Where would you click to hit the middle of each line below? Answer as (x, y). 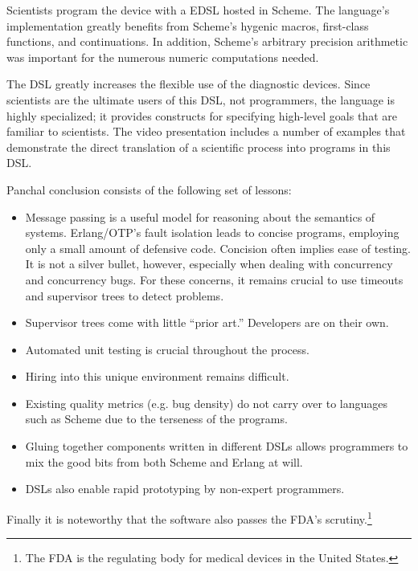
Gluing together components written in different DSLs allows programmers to (217, 446)
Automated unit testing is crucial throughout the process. (167, 349)
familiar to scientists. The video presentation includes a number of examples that (206, 131)
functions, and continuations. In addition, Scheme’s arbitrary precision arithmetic (207, 41)
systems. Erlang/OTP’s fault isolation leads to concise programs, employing (212, 232)
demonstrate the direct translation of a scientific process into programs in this (199, 147)
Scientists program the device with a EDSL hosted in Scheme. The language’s (198, 10)
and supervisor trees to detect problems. (125, 295)
